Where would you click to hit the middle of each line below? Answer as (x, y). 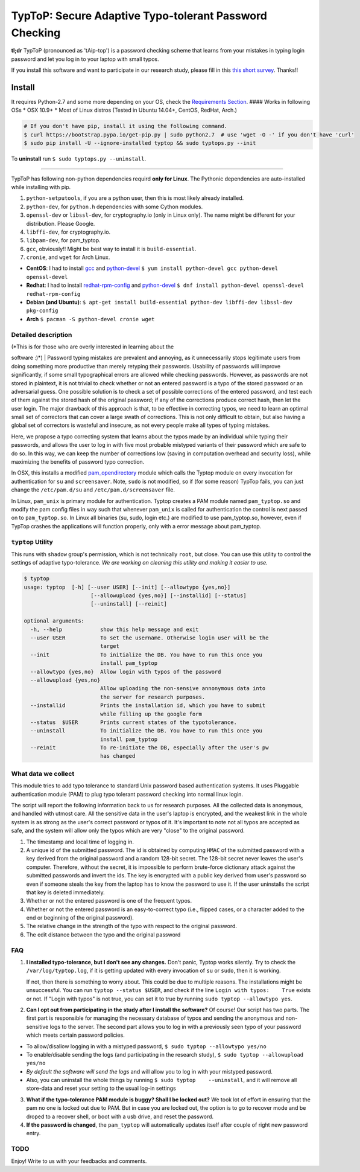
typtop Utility (32, 542)
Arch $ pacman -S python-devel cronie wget (90, 319)
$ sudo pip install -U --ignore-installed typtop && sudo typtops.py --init (140, 143)
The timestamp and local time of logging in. (80, 842)
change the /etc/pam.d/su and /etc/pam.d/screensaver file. (93, 490)
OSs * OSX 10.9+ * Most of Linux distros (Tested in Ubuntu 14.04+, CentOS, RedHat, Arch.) (124, 110)
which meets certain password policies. (75, 1035)
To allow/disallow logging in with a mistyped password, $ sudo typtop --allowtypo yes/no (146, 1046)
